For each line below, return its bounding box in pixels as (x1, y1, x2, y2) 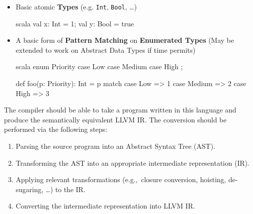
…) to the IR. (45, 184, 85, 194)
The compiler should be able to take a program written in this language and (4, 105, 237, 115)
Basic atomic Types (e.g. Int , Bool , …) (15, 1, 137, 11)
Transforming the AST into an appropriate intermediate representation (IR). (15, 157, 250, 168)
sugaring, (15, 184, 44, 194)
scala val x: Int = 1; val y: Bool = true (15, 18, 134, 28)
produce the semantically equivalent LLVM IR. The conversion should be (4, 114, 227, 124)
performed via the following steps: (4, 124, 107, 134)
